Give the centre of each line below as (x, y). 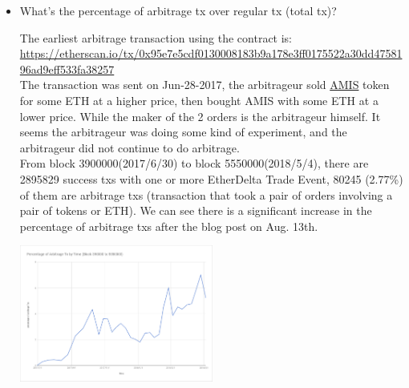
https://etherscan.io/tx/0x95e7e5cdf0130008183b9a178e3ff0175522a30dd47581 (211, 53)
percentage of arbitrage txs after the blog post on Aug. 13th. (169, 226)
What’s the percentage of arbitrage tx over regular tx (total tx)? (178, 10)
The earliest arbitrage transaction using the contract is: (156, 37)
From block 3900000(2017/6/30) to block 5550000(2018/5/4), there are (194, 163)
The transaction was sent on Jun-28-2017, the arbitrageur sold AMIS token (204, 85)
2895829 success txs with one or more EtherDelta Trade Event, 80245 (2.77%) (211, 178)
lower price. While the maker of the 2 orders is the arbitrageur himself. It (200, 116)
